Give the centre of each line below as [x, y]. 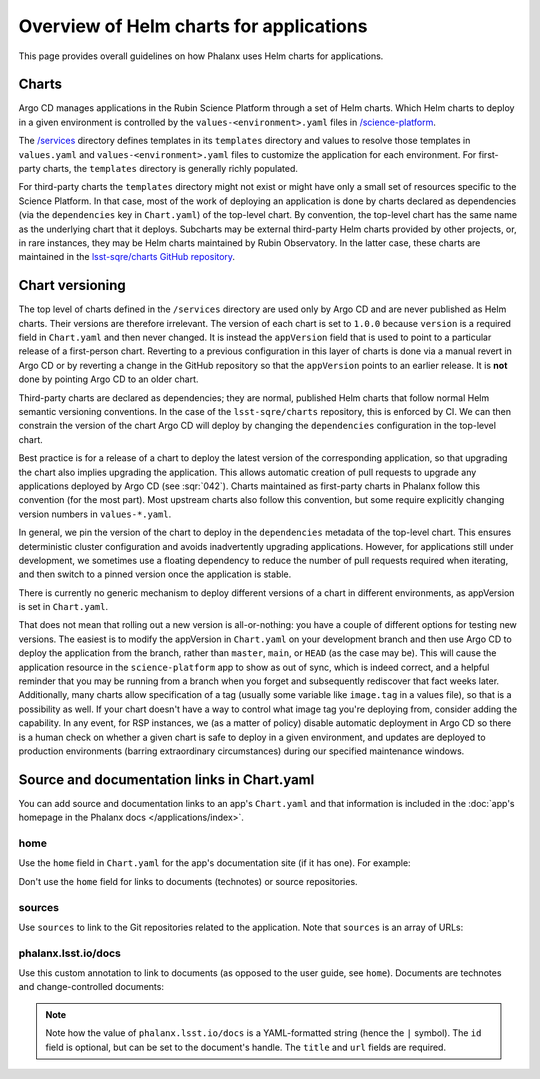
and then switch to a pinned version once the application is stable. [155, 574]
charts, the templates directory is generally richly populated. [170, 169]
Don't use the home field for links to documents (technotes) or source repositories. [188, 881]
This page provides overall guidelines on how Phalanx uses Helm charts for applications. [201, 56]
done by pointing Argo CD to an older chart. [108, 379]
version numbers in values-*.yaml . [95, 514]
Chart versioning [72, 285]
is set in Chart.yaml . [63, 607]
